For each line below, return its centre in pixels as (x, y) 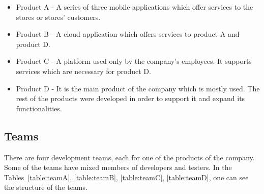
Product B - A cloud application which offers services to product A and (128, 34)
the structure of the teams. (46, 187)
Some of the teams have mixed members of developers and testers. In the (118, 167)
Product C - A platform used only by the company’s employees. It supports (134, 61)
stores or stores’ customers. (58, 17)
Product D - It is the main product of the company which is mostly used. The (138, 88)
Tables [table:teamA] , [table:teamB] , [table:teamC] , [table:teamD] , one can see (126, 177)
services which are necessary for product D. (83, 71)
